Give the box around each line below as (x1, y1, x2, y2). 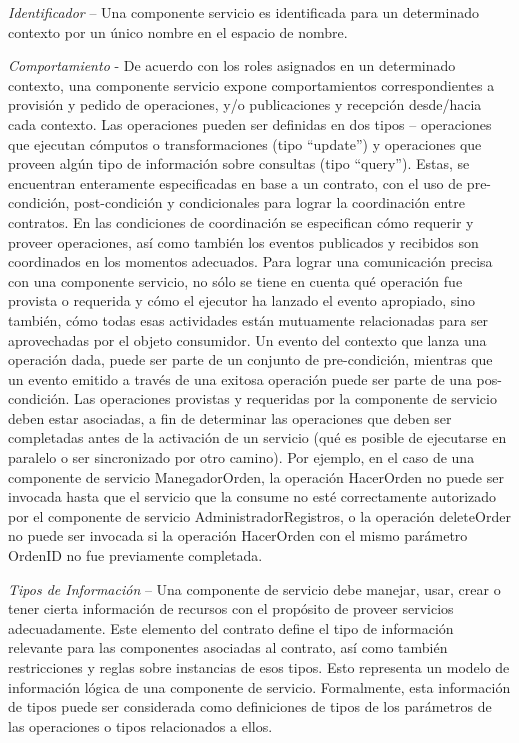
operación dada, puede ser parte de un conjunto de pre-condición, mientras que (8, 349, 493, 370)
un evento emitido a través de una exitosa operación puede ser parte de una (8, 368, 472, 389)
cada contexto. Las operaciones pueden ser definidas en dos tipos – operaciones (8, 113, 492, 134)
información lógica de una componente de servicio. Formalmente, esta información (8, 676, 511, 697)
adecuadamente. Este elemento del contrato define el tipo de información (8, 617, 454, 638)
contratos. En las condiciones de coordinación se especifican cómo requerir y (8, 211, 474, 232)
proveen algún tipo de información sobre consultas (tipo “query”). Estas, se (8, 153, 470, 174)
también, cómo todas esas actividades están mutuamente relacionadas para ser (8, 309, 489, 330)
